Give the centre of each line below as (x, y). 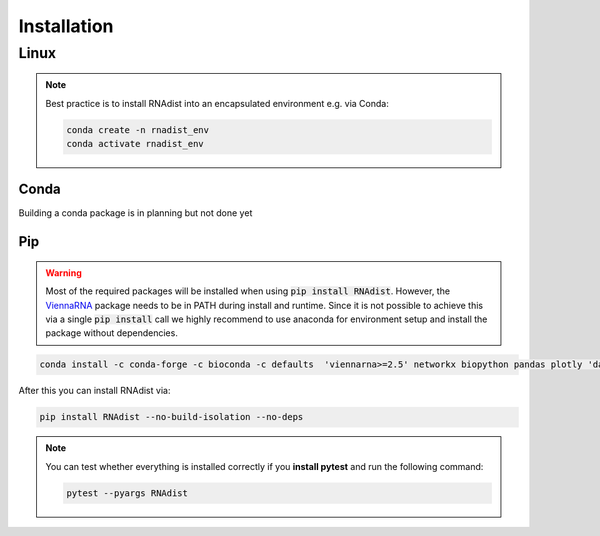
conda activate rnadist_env (135, 143)
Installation (66, 26)
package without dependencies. (112, 333)
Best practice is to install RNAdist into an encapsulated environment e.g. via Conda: (217, 103)
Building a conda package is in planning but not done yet (135, 213)
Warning (63, 272)
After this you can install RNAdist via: (94, 391)
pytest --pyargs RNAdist (127, 493)
